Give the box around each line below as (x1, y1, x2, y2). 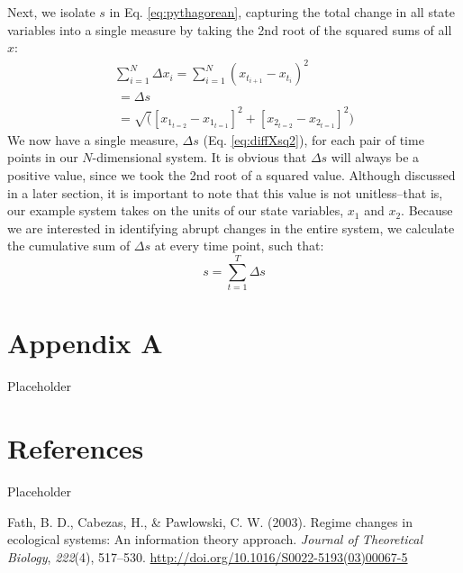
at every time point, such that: (154, 236, 324, 255)
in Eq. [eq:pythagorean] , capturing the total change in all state (109, 3, 456, 21)
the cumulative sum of (7, 236, 131, 255)
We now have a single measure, (7, 130, 178, 149)
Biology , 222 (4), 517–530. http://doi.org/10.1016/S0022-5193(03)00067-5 (7, 547, 408, 566)
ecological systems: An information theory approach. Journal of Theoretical (7, 530, 422, 549)
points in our (7, 148, 78, 167)
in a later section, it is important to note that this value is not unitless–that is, (7, 183, 443, 202)
